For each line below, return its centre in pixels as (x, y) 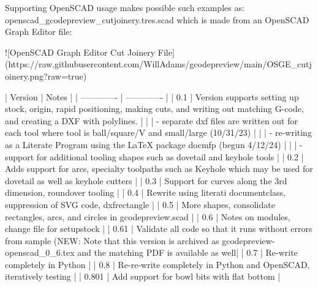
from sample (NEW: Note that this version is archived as (112, 240)
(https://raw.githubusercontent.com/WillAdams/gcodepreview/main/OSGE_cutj (158, 64)
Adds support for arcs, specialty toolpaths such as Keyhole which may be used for (159, 169)
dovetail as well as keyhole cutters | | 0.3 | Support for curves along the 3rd (146, 180)
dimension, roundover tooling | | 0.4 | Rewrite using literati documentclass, (146, 192)
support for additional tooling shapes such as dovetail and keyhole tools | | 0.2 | (154, 156)
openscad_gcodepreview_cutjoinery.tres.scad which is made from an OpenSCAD (157, 19)
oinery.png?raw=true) (46, 76)
